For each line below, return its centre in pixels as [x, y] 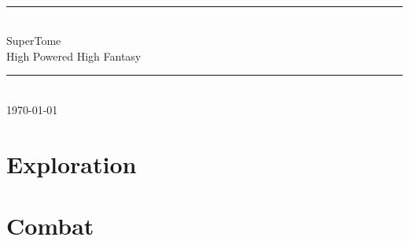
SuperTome [34, 41]
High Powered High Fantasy [74, 56]
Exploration [72, 163]
